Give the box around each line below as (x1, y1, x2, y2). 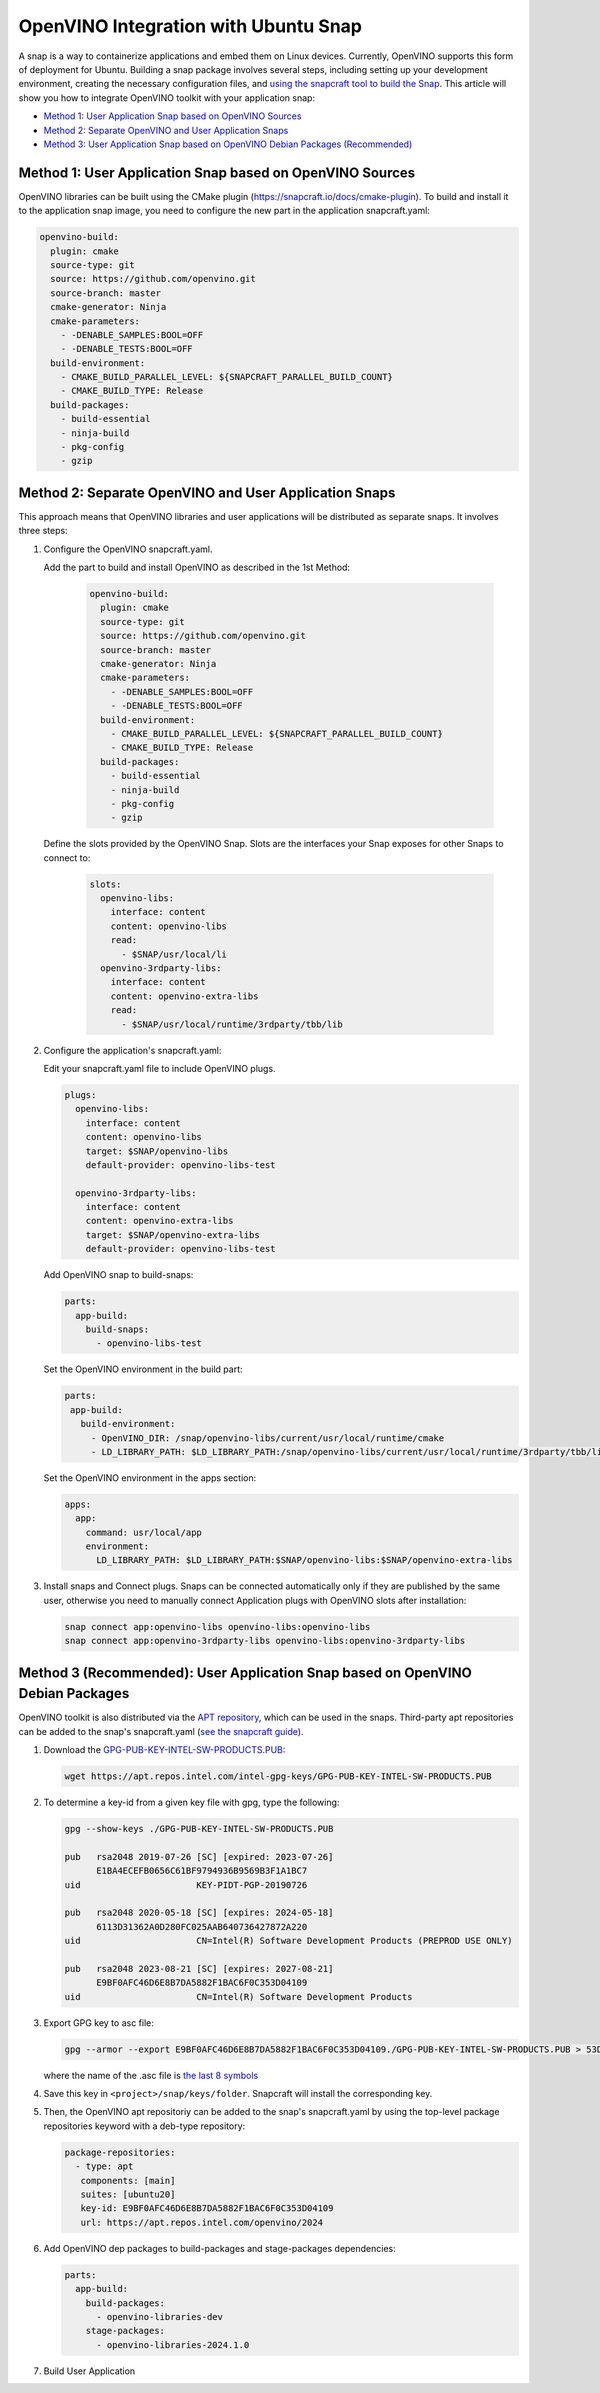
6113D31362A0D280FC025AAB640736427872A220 (96, 1921, 308, 1932)
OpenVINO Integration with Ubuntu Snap (18, 15, 362, 37)
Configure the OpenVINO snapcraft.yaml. (43, 543, 213, 555)
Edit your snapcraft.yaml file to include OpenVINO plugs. (43, 1062, 276, 1074)
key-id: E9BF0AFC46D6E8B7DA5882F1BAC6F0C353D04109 (80, 2203, 334, 2214)
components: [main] (80, 2175, 176, 2186)
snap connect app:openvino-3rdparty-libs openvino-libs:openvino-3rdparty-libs (64, 1635, 466, 1647)
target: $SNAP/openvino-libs (85, 1145, 229, 1157)
